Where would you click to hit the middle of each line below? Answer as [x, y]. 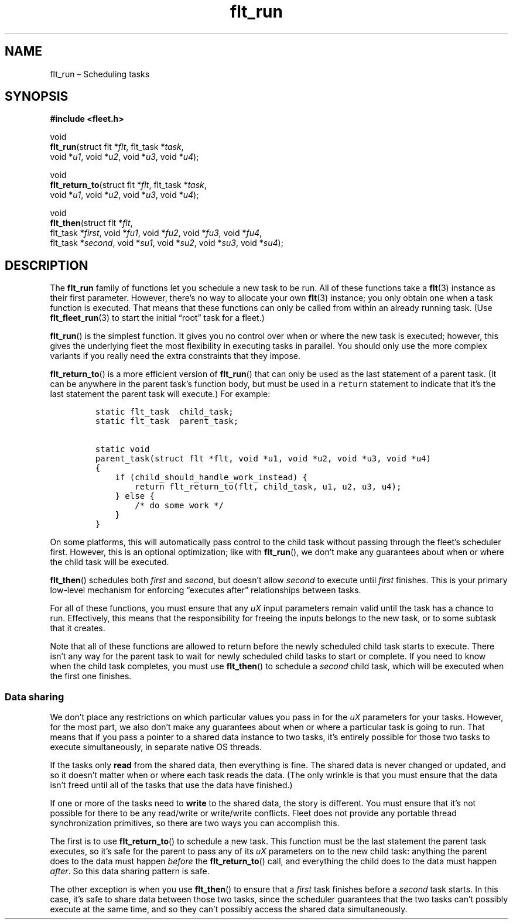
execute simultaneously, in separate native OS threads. [156, 747]
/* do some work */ [179, 506]
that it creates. [78, 628]
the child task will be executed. [110, 562]
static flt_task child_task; [164, 412]
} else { [135, 496]
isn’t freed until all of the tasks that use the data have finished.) [171, 785]
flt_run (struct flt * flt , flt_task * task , [117, 147]
